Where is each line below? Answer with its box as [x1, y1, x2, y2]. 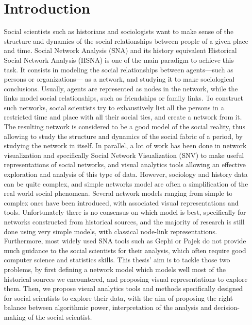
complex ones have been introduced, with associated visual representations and [4, 197, 239, 207]
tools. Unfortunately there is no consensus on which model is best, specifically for [4, 207, 246, 217]
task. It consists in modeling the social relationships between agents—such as [4, 64, 234, 74]
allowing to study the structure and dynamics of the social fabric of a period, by [4, 131, 243, 141]
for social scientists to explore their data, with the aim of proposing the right [4, 292, 233, 303]
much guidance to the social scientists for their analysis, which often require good [4, 245, 246, 255]
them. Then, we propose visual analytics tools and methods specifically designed [4, 283, 243, 293]
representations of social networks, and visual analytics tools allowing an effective [4, 159, 246, 170]
